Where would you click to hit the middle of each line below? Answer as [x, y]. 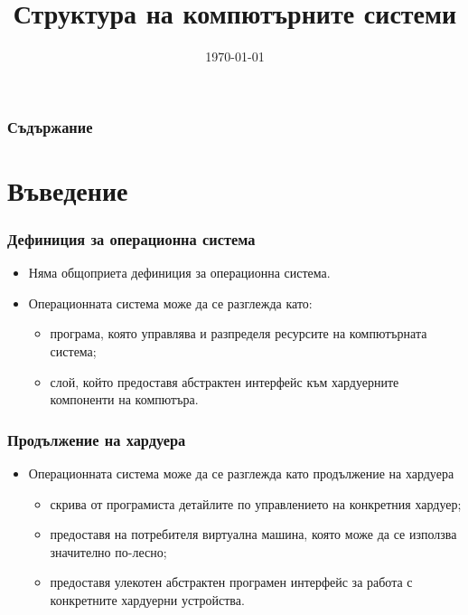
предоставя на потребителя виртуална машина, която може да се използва [253, 534]
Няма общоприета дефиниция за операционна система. [179, 273]
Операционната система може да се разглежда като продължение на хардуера [241, 473]
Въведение [68, 189]
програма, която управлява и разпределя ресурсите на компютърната [239, 333]
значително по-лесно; [108, 551]
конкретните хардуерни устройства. [147, 599]
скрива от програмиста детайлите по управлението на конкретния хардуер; [256, 503]
